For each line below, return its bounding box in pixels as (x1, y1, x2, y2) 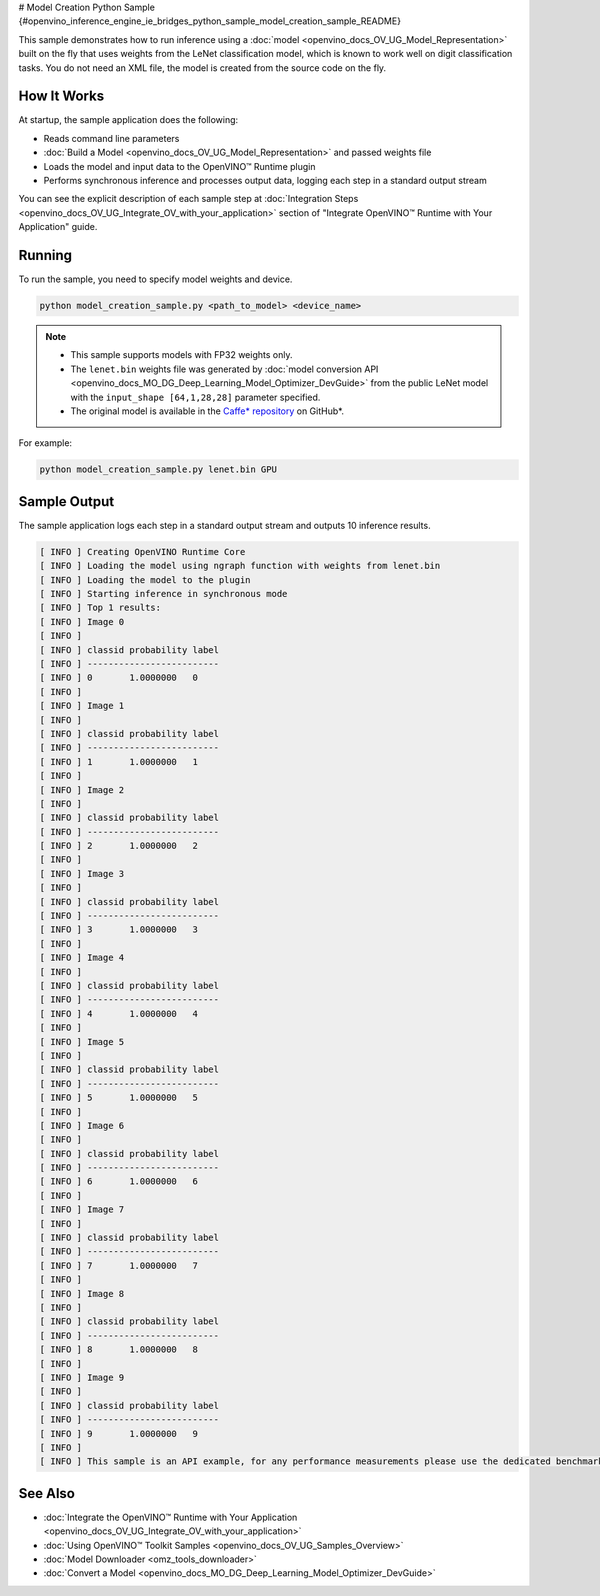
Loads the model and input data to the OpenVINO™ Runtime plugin (43, 160, 316, 172)
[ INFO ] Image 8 (39, 1288, 125, 1299)
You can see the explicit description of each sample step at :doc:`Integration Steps (18, 193, 359, 205)
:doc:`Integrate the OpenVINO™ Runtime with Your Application (43, 1511, 298, 1523)
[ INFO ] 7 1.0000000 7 (39, 1260, 199, 1271)
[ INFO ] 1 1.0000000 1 (39, 756, 199, 767)
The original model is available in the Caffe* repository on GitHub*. (70, 405, 345, 417)
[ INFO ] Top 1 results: (39, 602, 162, 614)
